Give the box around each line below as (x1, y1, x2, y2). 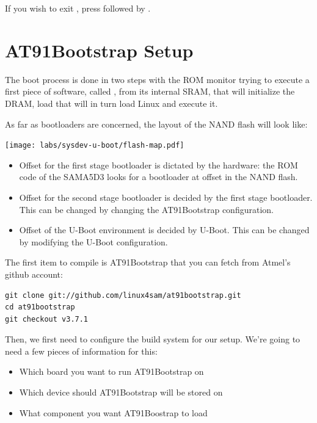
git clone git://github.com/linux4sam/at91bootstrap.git (5, 291, 241, 300)
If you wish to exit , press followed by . (5, 2, 151, 14)
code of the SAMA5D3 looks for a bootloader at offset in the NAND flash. (19, 170, 298, 183)
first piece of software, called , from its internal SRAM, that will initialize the (5, 85, 295, 98)
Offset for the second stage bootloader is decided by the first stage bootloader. (19, 190, 313, 203)
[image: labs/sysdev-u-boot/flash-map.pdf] (5, 141, 184, 150)
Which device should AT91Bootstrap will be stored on (19, 386, 223, 399)
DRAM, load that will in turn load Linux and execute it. (5, 96, 218, 109)
